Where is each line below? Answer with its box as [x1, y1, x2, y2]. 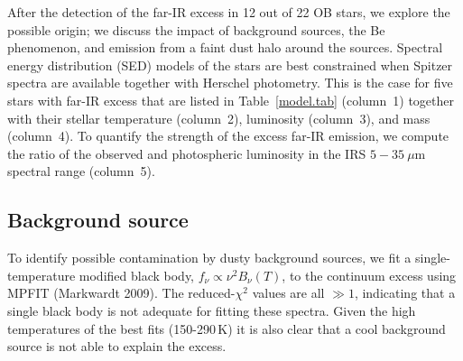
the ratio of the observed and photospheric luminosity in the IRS [7, 143, 366, 162]
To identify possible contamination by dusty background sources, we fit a [7, 248, 412, 267]
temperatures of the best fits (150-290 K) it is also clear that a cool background [7, 319, 446, 338]
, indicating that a [354, 283, 456, 302]
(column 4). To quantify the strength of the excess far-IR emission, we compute [7, 126, 449, 145]
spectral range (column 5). [7, 162, 155, 180]
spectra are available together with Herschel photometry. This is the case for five [7, 73, 453, 92]
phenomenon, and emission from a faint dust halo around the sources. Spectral [7, 38, 443, 57]
